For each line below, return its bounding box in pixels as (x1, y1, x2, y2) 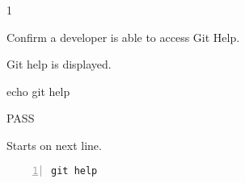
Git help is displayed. (6, 56, 112, 73)
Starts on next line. (6, 136, 102, 153)
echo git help (6, 82, 70, 99)
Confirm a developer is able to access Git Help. (6, 28, 240, 45)
